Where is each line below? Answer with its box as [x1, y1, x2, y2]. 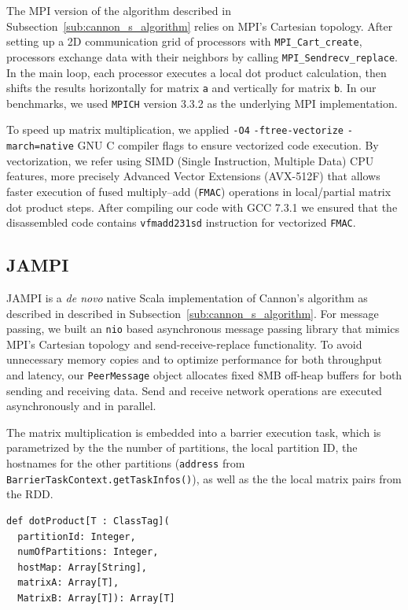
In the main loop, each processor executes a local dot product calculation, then [6, 64, 387, 80]
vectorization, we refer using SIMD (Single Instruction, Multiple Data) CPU [6, 152, 374, 168]
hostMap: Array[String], [17, 561, 147, 573]
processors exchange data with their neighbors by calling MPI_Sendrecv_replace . [6, 48, 398, 65]
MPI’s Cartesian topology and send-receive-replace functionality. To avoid [6, 335, 362, 352]
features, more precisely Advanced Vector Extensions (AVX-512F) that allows [6, 168, 380, 184]
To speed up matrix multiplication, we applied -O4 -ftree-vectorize [6, 121, 344, 138]
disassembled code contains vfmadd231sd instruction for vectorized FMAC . [6, 214, 356, 231]
